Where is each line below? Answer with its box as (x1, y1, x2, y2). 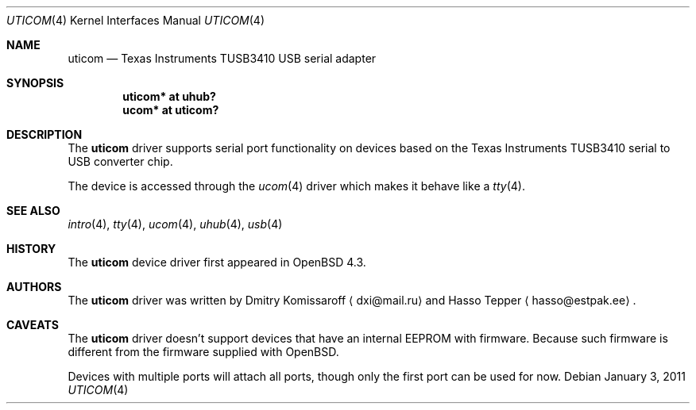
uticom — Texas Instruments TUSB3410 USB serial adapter (68, 52, 377, 65)
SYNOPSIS (6, 76, 64, 90)
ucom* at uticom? (122, 103, 219, 117)
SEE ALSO (6, 204, 60, 217)
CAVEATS (6, 318, 59, 331)
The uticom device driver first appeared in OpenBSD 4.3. (68, 255, 366, 269)
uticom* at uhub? (122, 90, 216, 103)
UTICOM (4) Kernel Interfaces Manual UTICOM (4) (6, 13, 265, 27)
